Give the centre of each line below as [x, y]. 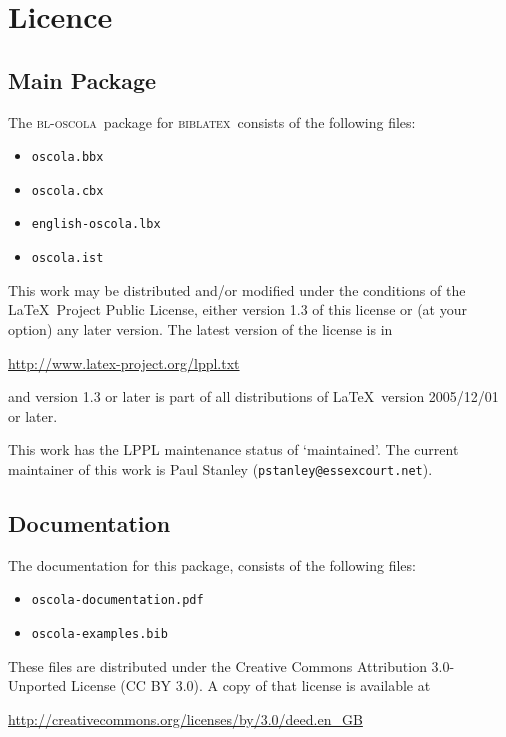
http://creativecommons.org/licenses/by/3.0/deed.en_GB [185, 718]
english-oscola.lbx [96, 224]
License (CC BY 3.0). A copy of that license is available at [251, 685]
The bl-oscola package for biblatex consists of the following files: [212, 121]
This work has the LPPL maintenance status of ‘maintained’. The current [233, 449]
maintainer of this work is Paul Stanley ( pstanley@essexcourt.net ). [220, 468]
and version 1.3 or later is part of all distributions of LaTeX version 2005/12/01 [253, 396]
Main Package [82, 79]
